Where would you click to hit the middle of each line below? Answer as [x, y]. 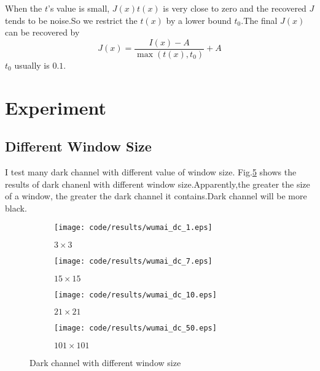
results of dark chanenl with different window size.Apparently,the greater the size [158, 184]
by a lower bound [199, 20]
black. [16, 208]
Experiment [56, 107]
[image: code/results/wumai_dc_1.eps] [133, 228]
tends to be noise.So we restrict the [71, 20]
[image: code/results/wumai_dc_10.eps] [135, 295]
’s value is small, [79, 8]
